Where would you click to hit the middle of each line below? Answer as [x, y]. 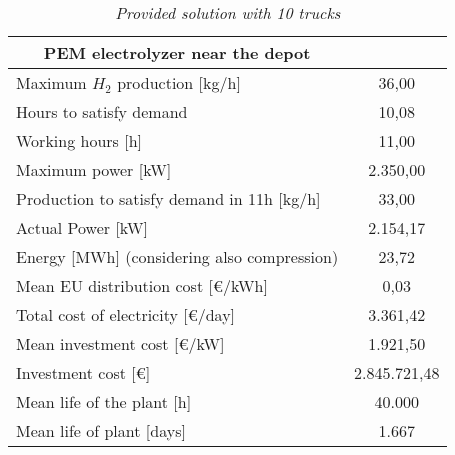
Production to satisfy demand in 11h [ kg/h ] [168, 198]
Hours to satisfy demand [102, 111]
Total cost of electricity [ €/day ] [126, 314]
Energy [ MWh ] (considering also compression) [177, 256]
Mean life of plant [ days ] [101, 430]
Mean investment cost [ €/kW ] [120, 343]
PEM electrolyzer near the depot [177, 52]
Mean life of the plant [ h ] [104, 401]
